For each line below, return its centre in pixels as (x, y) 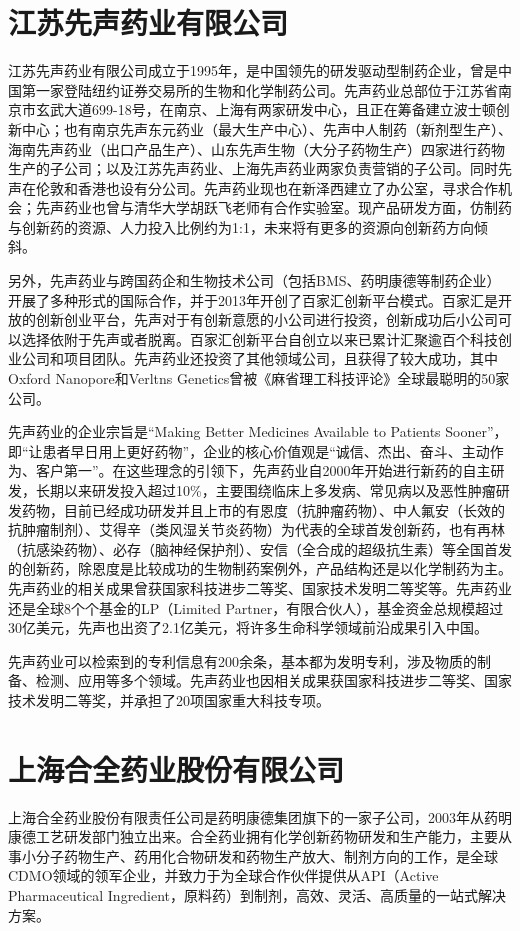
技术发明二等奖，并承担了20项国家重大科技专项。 (169, 699)
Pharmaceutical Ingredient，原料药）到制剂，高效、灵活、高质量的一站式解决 (257, 895)
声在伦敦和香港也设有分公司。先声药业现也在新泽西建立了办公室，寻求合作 (253, 187)
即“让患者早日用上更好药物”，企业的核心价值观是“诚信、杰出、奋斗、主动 (249, 450)
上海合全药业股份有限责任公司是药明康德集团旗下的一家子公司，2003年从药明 (260, 816)
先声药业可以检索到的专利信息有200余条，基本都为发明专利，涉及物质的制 (249, 660)
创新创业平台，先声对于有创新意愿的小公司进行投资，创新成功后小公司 (266, 319)
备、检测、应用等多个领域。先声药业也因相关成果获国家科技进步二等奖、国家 (260, 680)
